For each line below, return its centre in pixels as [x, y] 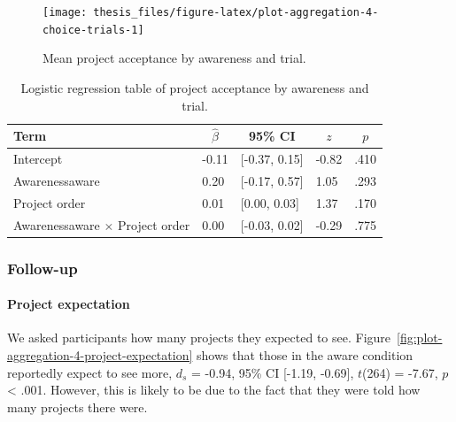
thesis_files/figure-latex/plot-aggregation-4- [236, 12]
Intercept [38, 159]
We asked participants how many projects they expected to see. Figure [199, 338]
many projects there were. [77, 407]
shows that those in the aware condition [305, 355]
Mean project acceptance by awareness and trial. [174, 58]
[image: [65, 12]
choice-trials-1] [93, 30]
